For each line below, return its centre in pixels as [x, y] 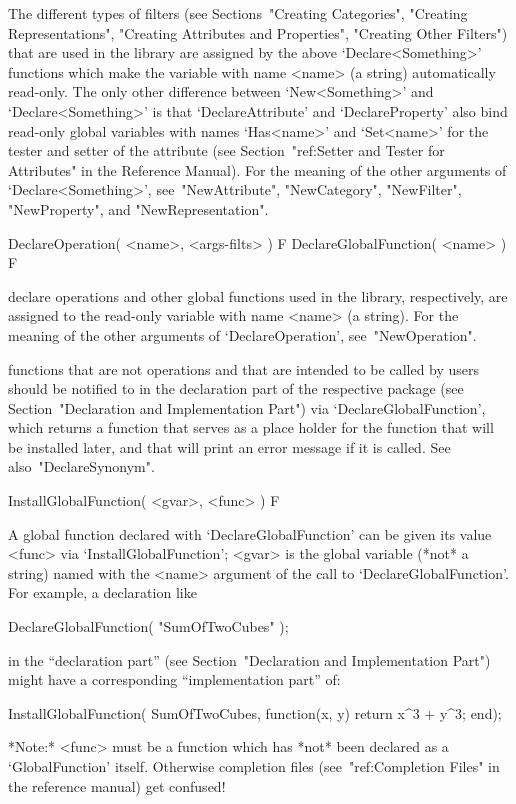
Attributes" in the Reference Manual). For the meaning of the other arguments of [257, 169]
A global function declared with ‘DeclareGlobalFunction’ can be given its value [250, 533]
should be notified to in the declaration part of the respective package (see [236, 388]
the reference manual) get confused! [117, 785]
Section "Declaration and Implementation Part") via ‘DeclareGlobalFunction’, [247, 407]
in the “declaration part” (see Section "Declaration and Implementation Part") [249, 659]
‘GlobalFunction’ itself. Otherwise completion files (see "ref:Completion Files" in [254, 766]
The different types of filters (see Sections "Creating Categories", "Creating [238, 13]
